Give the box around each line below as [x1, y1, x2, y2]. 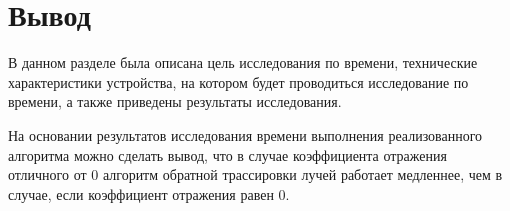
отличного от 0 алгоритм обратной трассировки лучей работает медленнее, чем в [8, 164, 503, 185]
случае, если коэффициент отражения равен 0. [8, 183, 290, 204]
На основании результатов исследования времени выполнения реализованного [8, 124, 483, 145]
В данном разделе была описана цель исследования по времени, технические [8, 52, 478, 73]
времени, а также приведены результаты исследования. [8, 91, 342, 112]
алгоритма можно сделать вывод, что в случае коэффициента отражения [8, 144, 447, 165]
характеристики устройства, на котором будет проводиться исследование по [8, 71, 469, 92]
